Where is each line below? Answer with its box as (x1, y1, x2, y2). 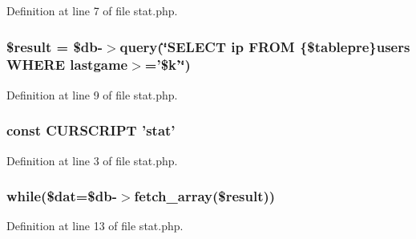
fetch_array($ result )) (134, 186, 276, 206)
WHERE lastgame (6, 55, 128, 75)
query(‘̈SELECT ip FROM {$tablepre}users (119, 36, 410, 56)
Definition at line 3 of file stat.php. (6, 152, 178, 168)
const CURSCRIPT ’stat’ (6, 120, 176, 140)
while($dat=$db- (6, 186, 117, 206)
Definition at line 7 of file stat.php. (6, 2, 178, 18)
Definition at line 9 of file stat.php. (6, 86, 178, 103)
